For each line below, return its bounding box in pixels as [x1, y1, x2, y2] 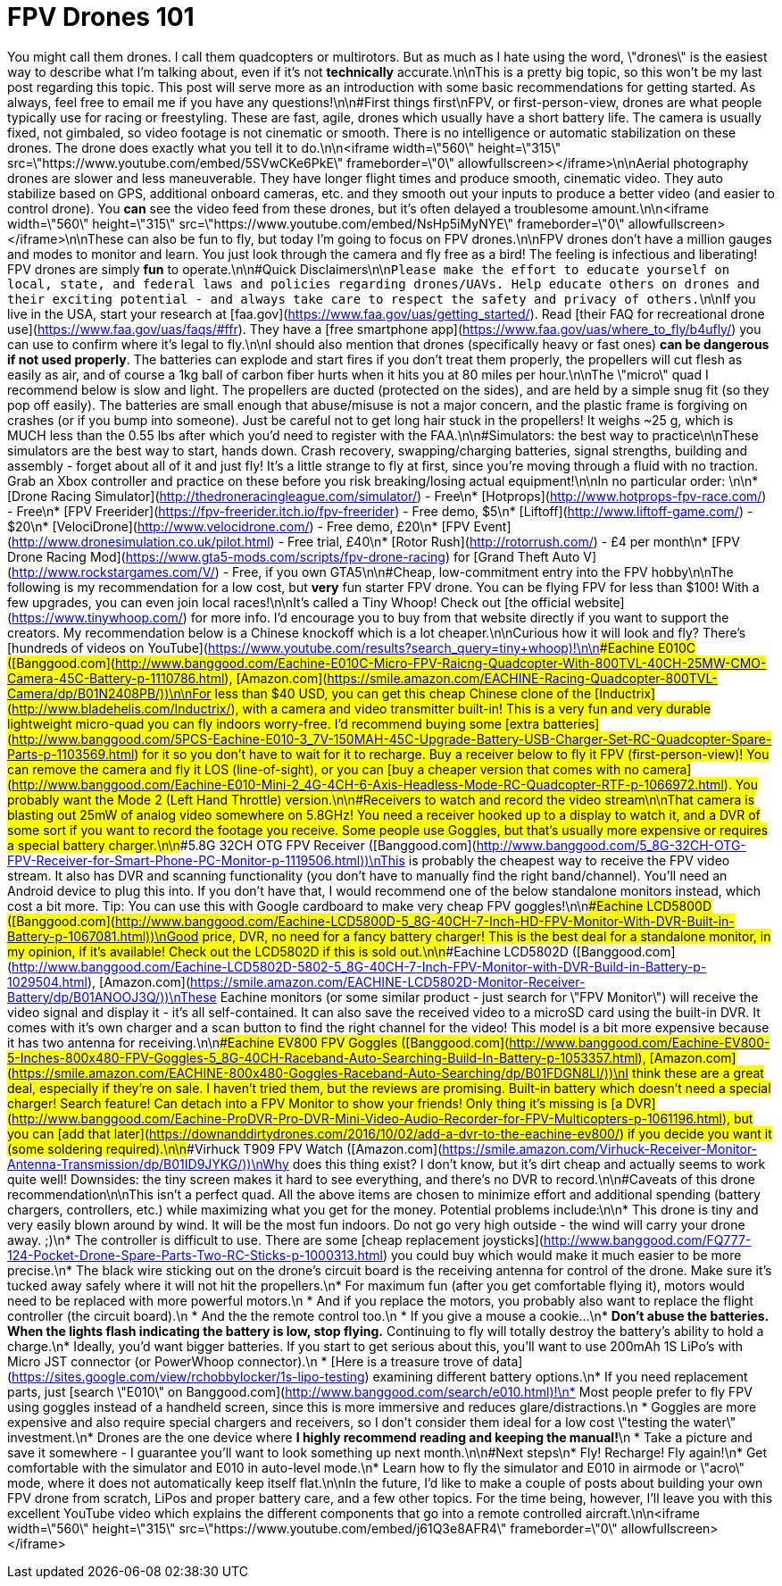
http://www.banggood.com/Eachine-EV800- [509, 1034, 770, 1050]
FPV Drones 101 [7, 2, 195, 32]
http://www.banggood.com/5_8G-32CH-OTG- [476, 837, 746, 853]
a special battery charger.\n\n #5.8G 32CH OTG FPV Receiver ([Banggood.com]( [7, 837, 477, 853]
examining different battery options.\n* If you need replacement [372, 1368, 748, 1384]
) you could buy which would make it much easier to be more [382, 1247, 742, 1263]
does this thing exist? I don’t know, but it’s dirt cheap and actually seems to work [292, 1156, 766, 1172]
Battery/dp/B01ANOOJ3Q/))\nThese [7, 989, 217, 1005]
